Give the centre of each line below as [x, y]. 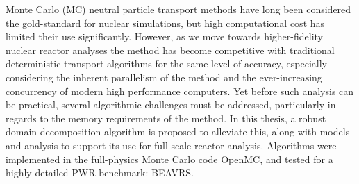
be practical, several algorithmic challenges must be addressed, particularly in [171, 104]
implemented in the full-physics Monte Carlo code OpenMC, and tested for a [169, 159]
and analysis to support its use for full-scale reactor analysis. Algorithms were [171, 145]
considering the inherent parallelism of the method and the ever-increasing [164, 77]
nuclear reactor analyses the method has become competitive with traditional [170, 50]
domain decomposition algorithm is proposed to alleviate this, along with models [178, 132]
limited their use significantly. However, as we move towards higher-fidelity [164, 36]
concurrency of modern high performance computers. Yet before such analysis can [180, 91]
